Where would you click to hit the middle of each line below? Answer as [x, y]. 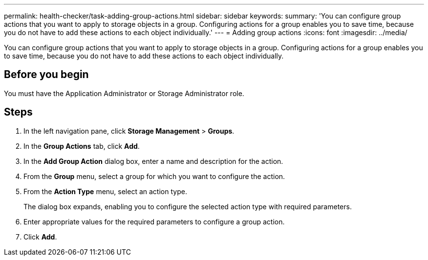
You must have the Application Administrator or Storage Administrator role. [124, 93]
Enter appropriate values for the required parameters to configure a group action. [154, 221]
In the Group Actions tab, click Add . [82, 146]
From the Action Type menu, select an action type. [105, 191]
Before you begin [46, 75]
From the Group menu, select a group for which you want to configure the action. [154, 176]
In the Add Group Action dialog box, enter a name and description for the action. [153, 161]
